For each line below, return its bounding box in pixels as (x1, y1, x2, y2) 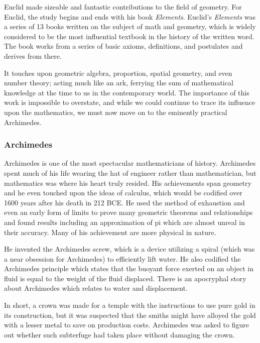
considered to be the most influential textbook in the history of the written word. (4, 31, 254, 41)
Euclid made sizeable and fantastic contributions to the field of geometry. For (4, 2, 242, 12)
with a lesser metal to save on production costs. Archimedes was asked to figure (4, 319, 249, 330)
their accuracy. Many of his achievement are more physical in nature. (4, 226, 216, 237)
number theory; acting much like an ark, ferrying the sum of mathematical (4, 77, 233, 88)
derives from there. (4, 50, 62, 61)
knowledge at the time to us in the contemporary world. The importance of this (4, 87, 249, 97)
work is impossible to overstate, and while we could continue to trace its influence (4, 97, 255, 107)
